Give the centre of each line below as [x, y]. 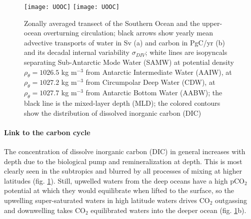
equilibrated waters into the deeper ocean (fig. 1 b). [168, 210]
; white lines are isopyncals [186, 52]
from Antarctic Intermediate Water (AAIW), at [159, 72]
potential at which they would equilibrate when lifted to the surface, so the [119, 190]
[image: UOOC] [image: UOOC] [72, 7]
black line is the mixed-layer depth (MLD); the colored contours [122, 103]
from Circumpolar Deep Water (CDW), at [150, 82]
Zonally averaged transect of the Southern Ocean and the [112, 23]
